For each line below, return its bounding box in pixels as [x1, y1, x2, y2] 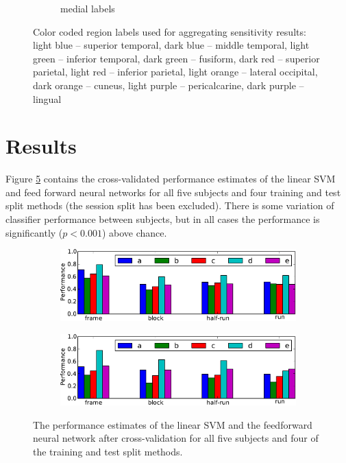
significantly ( [5, 225, 63, 239]
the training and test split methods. [33, 444, 183, 458]
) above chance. [101, 225, 167, 239]
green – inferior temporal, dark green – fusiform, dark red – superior [33, 51, 320, 65]
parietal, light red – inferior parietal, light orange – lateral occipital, [33, 64, 318, 79]
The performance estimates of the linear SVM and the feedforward [33, 417, 312, 431]
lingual [33, 91, 62, 106]
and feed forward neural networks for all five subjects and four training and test [5, 185, 341, 199]
